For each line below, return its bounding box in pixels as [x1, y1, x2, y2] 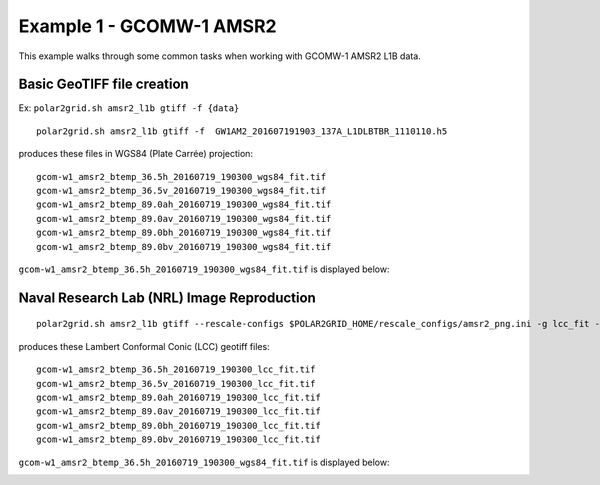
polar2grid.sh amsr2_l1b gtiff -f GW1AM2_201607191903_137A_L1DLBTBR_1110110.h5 [36, 125, 448, 137]
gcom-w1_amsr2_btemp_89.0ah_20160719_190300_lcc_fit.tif [36, 391, 322, 403]
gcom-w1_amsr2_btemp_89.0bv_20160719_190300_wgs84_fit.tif [36, 241, 332, 252]
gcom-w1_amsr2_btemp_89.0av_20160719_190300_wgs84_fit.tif [36, 213, 332, 224]
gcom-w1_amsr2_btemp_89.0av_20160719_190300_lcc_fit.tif [36, 406, 322, 417]
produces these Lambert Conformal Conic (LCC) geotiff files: [18, 340, 270, 352]
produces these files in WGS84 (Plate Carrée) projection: [18, 148, 254, 160]
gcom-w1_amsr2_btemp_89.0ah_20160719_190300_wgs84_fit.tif [36, 199, 332, 210]
